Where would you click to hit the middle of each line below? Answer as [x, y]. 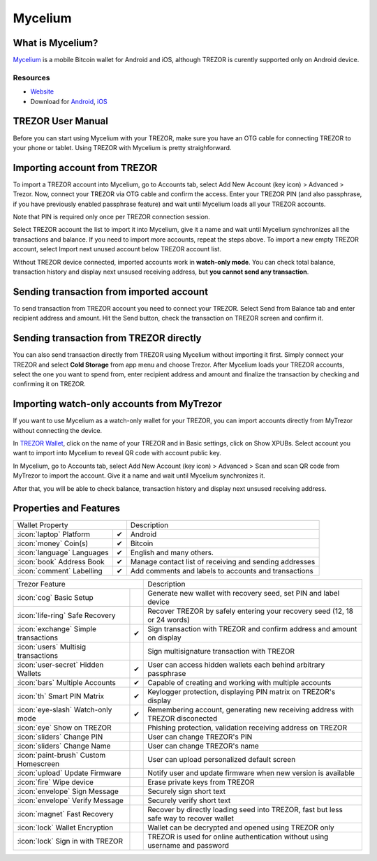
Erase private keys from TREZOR [201, 782]
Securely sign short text [187, 791]
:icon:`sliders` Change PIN [60, 737]
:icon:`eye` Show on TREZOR [64, 728]
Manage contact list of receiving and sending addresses [223, 562]
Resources [31, 78]
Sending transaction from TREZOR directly [107, 338]
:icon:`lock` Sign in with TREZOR [70, 841]
